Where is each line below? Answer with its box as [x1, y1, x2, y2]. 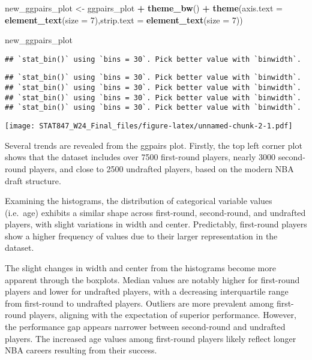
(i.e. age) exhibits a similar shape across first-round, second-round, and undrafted [5, 206, 306, 218]
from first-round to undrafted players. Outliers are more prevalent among [5, 296, 274, 309]
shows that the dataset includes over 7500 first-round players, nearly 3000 [5, 151, 275, 163]
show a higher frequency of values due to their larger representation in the [5, 229, 278, 242]
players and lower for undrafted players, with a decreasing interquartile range [5, 285, 289, 298]
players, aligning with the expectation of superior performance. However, [29, 308, 296, 321]
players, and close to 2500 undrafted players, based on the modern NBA [29, 162, 294, 175]
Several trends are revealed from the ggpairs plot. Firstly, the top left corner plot [5, 139, 302, 151]
